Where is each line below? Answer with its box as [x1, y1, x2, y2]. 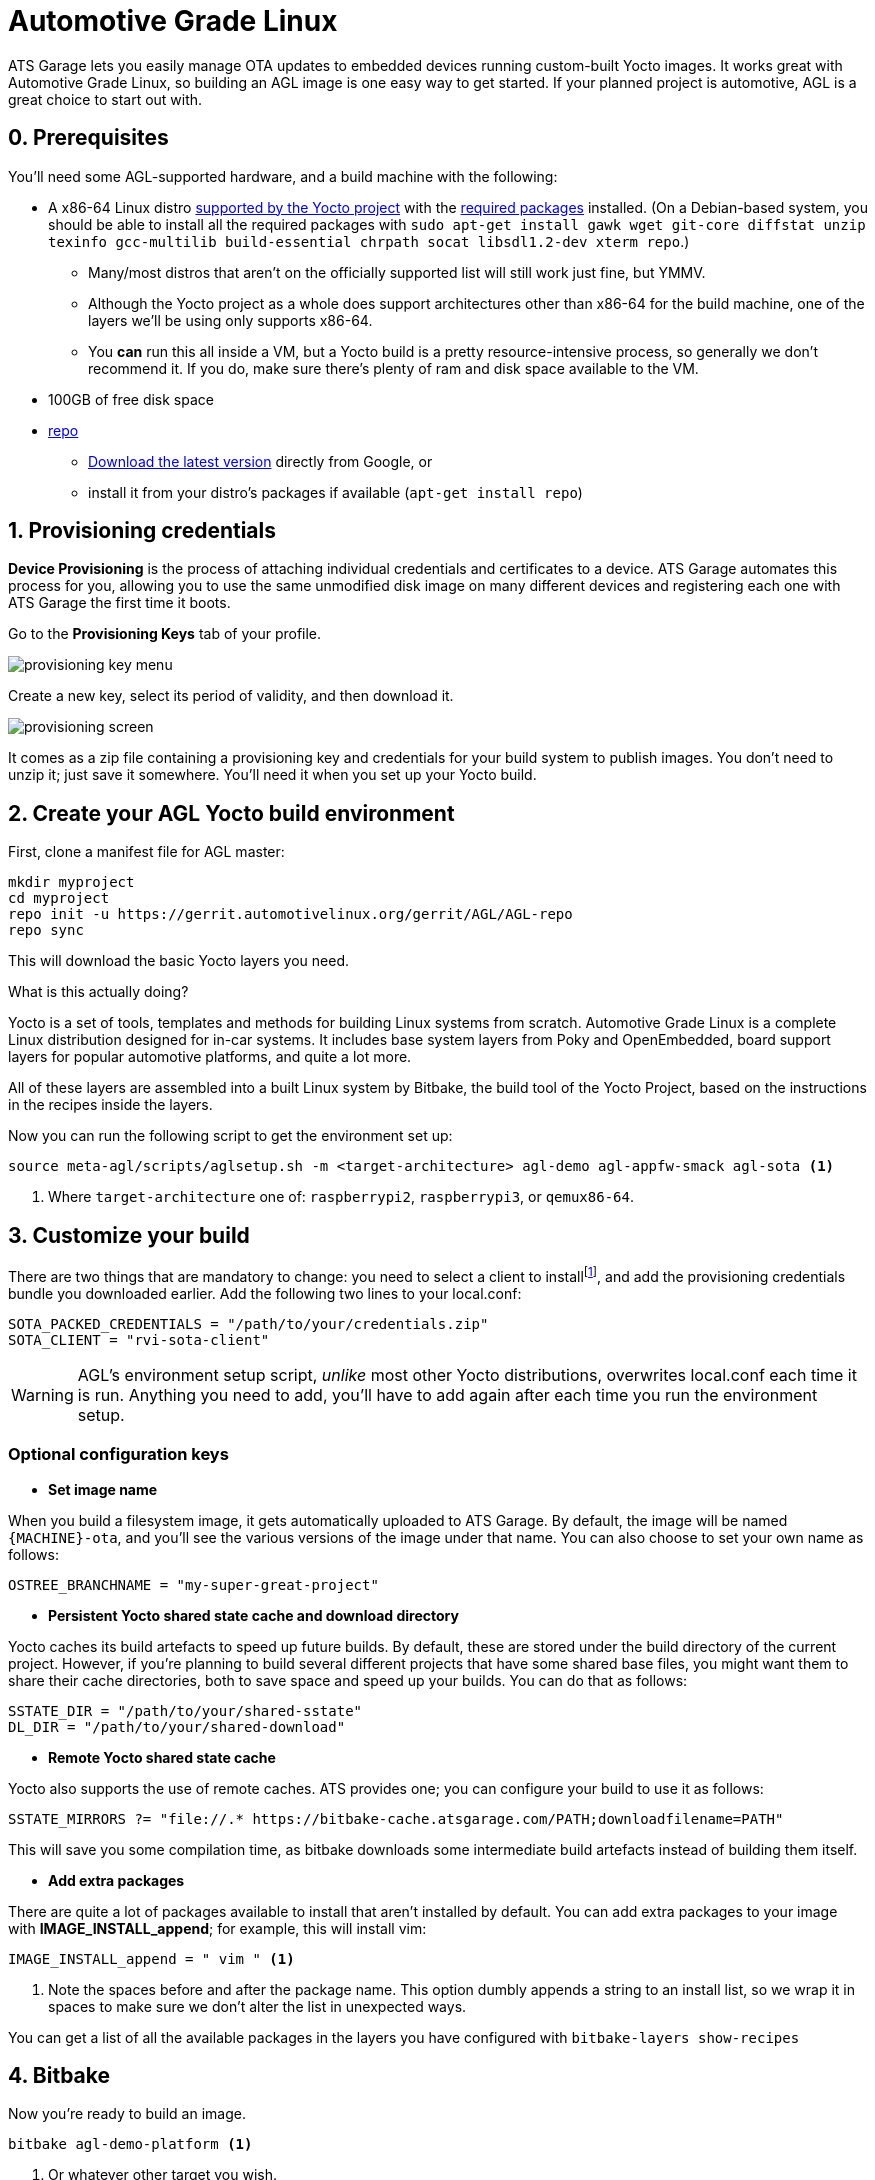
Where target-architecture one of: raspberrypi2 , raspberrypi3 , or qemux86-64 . [48, 1188, 634, 1206]
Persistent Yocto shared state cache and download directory [48, 1606, 459, 1624]
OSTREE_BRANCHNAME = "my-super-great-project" [8, 1576, 379, 1593]
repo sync [8, 922, 84, 939]
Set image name [48, 1480, 158, 1498]
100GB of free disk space [48, 390, 214, 408]
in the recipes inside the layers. [8, 1096, 213, 1114]
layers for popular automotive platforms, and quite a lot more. [8, 1048, 412, 1066]
